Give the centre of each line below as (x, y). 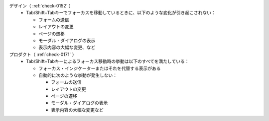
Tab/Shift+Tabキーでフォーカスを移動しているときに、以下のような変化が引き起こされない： (121, 13)
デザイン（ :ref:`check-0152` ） (41, 6)
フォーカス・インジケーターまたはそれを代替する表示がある (100, 68)
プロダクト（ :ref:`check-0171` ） (43, 54)
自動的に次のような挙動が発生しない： (78, 75)
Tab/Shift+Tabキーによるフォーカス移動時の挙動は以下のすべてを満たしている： (108, 61)
